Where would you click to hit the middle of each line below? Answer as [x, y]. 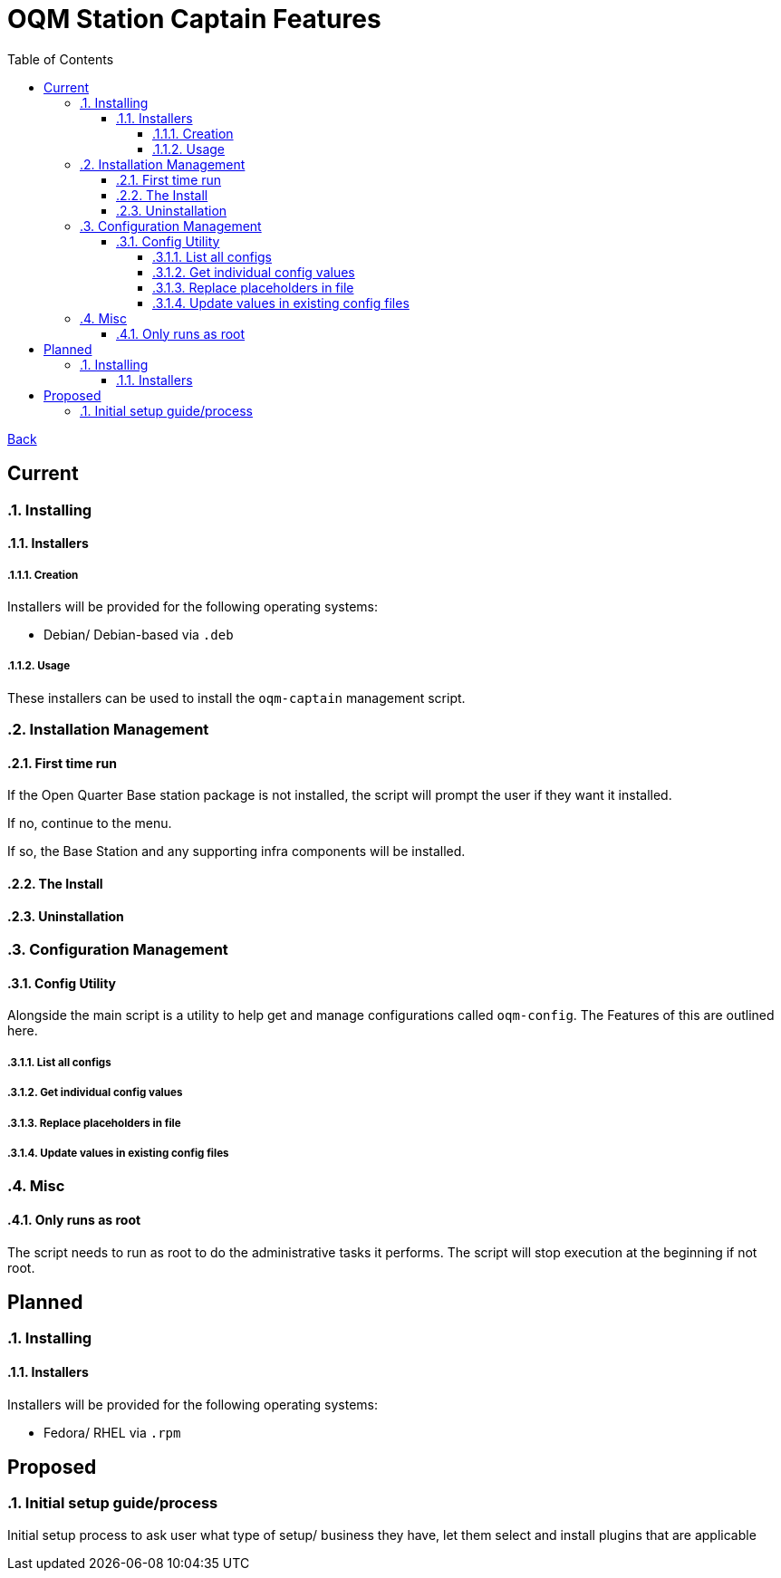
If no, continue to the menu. [90, 823]
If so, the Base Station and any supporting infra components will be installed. [236, 852]
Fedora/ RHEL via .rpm [112, 1432]
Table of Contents [61, 59]
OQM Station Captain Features [194, 19]
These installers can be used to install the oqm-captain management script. [236, 698]
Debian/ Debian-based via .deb [139, 634]
